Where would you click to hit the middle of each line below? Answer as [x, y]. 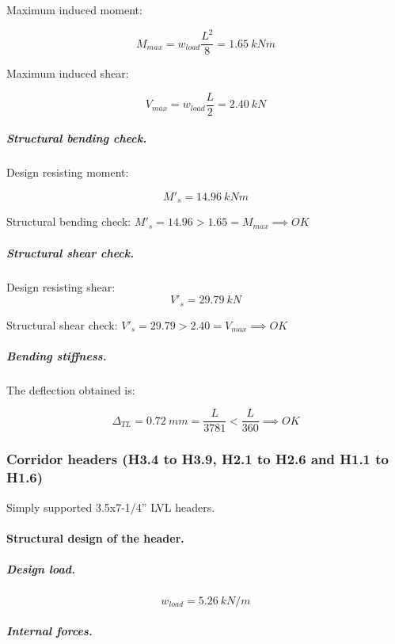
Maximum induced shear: [68, 73]
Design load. [41, 568]
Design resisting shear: [61, 286]
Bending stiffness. [57, 355]
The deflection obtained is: [71, 389]
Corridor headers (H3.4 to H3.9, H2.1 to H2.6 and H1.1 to [197, 459]
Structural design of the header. [95, 537]
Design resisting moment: [68, 172]
